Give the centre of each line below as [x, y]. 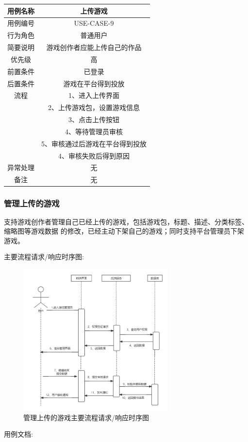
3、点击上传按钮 [94, 119]
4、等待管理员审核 [94, 131]
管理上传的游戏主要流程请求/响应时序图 [86, 418]
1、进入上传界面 [94, 95]
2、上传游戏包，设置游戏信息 [94, 107]
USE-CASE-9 [94, 23]
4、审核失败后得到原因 [94, 155]
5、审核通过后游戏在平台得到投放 [94, 143]
